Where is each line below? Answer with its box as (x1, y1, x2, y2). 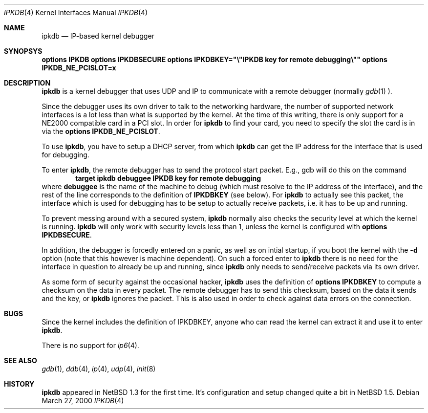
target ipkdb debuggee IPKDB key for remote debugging (75, 174, 261, 182)
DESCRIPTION (4, 79, 51, 87)
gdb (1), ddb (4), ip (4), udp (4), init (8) (42, 365, 156, 373)
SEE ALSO (4, 356, 37, 365)
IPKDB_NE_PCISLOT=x (42, 64, 116, 72)
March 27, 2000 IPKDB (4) (42, 396, 124, 405)
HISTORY (4, 380, 35, 388)
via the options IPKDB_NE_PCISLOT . (42, 127, 160, 135)
